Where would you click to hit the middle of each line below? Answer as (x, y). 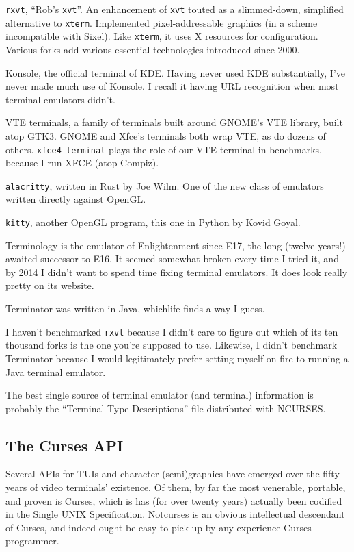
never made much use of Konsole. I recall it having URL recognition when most (172, 86)
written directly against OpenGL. (76, 199)
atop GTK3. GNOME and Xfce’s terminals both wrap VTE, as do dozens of (166, 135)
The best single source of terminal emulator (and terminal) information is (160, 395)
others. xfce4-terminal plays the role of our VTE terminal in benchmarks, (164, 149)
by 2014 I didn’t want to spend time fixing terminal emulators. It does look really (177, 272)
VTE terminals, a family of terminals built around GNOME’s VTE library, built (174, 122)
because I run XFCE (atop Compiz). (82, 163)
